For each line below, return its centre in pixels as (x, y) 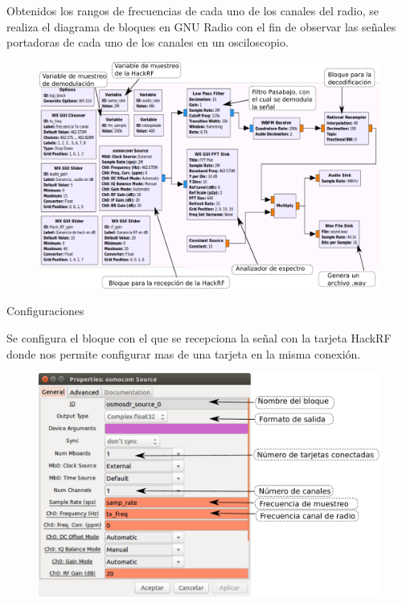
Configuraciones (45, 311)
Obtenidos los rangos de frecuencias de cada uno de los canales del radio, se (193, 10)
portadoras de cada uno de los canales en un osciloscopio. (148, 42)
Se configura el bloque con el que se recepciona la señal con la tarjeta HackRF (199, 337)
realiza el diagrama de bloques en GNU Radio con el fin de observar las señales (201, 26)
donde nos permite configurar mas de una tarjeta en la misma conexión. (184, 353)
